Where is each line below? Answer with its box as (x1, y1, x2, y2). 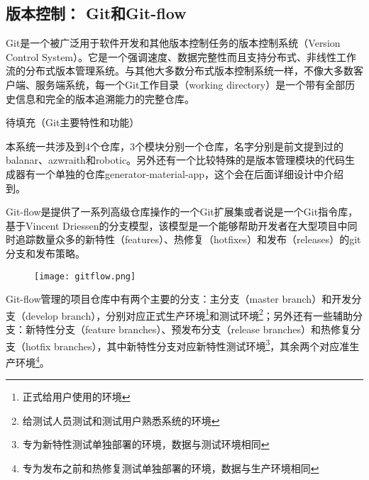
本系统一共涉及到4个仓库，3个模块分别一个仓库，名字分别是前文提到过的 (6, 138, 343, 153)
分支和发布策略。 (6, 245, 85, 260)
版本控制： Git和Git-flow (6, 2, 187, 24)
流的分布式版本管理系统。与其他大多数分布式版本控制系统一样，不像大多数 (6, 63, 353, 78)
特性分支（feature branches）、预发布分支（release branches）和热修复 (35, 322, 351, 337)
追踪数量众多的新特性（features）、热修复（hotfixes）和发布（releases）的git (15, 232, 361, 247)
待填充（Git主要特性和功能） (6, 115, 140, 130)
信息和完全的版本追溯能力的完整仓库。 (15, 91, 194, 106)
